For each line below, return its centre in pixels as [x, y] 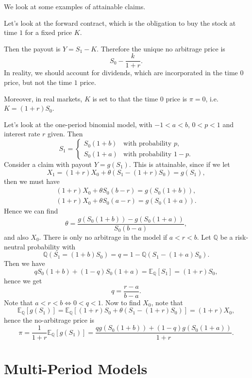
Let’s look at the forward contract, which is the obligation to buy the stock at [120, 23]
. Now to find [121, 302]
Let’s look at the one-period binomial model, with [78, 124]
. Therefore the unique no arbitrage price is [161, 48]
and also [16, 237]
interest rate [22, 134]
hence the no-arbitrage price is [49, 320]
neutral [15, 246]
